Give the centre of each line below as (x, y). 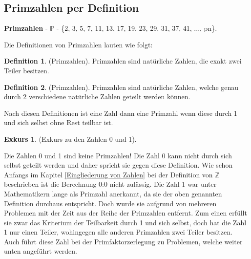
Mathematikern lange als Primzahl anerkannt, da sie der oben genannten (113, 193)
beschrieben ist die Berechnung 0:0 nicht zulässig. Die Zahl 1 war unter (110, 184)
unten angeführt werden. (41, 251)
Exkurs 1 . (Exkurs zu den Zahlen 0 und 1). (70, 139)
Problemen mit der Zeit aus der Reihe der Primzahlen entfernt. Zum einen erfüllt (125, 213)
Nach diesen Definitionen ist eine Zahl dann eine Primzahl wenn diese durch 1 (121, 113)
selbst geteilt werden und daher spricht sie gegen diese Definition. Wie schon (118, 165)
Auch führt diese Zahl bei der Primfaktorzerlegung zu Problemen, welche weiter (123, 241)
